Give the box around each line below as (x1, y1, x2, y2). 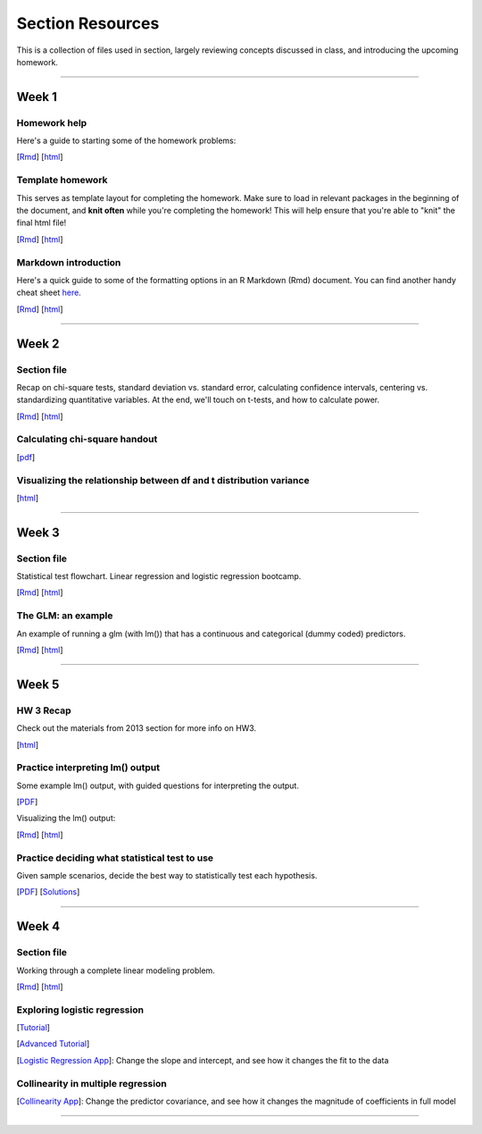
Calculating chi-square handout (16, 433, 158, 446)
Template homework (16, 174, 108, 187)
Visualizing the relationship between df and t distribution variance (16, 474, 310, 486)
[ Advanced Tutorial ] (16, 1038, 90, 1049)
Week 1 (16, 89, 57, 105)
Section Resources (16, 13, 160, 33)
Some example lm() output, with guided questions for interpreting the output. (16, 780, 299, 791)
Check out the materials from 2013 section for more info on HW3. (16, 723, 257, 734)
